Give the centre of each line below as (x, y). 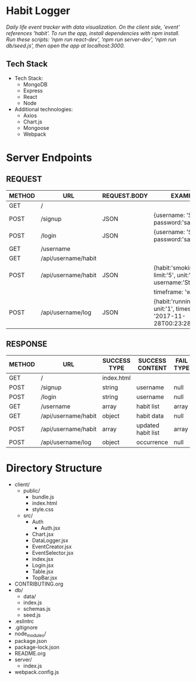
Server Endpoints (49, 158)
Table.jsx (43, 571)
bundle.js (43, 497)
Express (33, 90)
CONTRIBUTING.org (39, 584)
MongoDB (35, 84)
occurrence (152, 442)
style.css (43, 509)
